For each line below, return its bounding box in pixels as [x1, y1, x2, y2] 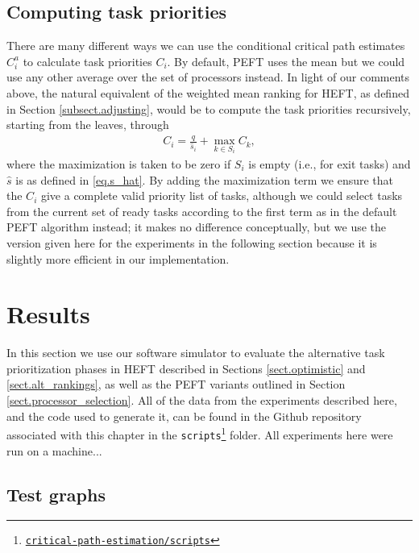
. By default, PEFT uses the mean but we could [167, 52, 405, 69]
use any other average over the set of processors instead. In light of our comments [6, 69, 410, 85]
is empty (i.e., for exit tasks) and [248, 155, 411, 172]
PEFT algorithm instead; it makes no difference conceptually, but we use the [6, 218, 387, 235]
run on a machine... [6, 442, 102, 459]
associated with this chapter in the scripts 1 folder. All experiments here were [6, 424, 393, 443]
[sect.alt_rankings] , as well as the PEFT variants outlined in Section [6, 376, 346, 393]
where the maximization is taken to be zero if [6, 155, 231, 172]
